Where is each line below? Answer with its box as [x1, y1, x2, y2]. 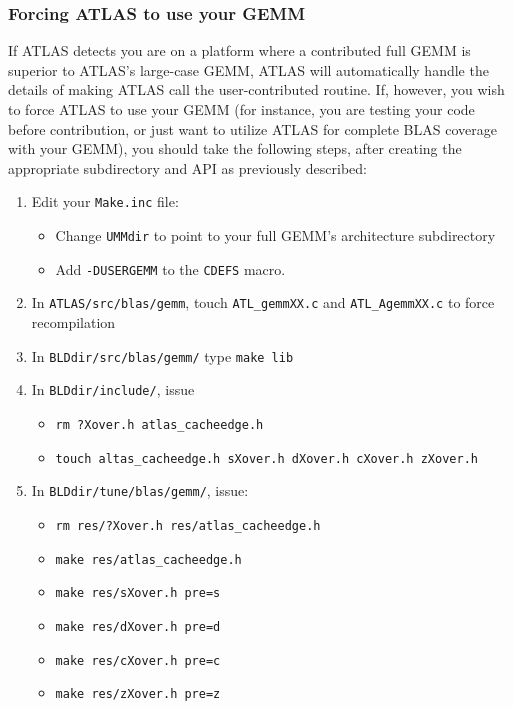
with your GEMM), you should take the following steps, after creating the [8, 138, 462, 159]
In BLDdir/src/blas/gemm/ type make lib [31, 345, 294, 366]
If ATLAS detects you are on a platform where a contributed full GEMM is [8, 40, 471, 61]
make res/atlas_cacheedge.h [55, 552, 242, 567]
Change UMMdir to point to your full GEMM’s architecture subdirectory [55, 225, 496, 246]
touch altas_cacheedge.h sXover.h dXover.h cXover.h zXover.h [55, 451, 478, 466]
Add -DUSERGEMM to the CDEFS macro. [55, 258, 286, 279]
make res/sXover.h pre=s [55, 586, 221, 601]
